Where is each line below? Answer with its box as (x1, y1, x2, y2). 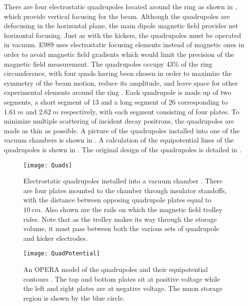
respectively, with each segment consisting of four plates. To (61, 106, 239, 116)
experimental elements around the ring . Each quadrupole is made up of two (4, 87, 231, 97)
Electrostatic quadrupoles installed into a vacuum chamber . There (23, 176, 223, 186)
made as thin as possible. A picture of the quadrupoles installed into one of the (4, 125, 240, 135)
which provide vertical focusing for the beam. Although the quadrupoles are (4, 11, 230, 21)
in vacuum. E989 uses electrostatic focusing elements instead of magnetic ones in (4, 39, 245, 50)
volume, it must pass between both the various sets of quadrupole (23, 223, 219, 234)
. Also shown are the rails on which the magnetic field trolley (40, 204, 223, 214)
